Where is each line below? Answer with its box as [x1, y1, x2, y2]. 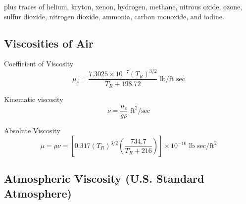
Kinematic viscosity [4, 94, 63, 104]
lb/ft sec [159, 75, 185, 83]
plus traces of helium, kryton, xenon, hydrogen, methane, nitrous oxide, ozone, [4, 1, 243, 11]
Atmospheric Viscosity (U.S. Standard [4, 171, 204, 186]
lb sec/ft [189, 143, 214, 150]
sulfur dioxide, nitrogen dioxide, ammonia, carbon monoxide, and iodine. [4, 11, 224, 21]
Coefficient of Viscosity [4, 58, 74, 69]
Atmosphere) [4, 185, 72, 201]
